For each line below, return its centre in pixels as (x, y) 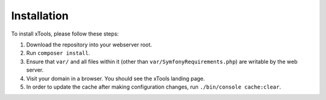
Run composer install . (58, 53)
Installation (40, 16)
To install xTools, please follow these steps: (65, 34)
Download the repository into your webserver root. (89, 45)
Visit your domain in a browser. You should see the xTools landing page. (116, 78)
